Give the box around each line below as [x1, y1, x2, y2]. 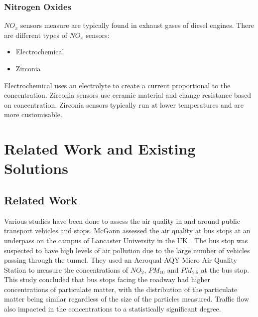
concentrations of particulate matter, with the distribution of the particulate [4, 284, 238, 294]
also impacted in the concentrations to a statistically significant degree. [4, 304, 221, 314]
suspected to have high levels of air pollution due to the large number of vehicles [4, 245, 250, 255]
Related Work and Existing [4, 139, 196, 159]
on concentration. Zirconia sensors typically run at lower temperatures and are [4, 99, 244, 110]
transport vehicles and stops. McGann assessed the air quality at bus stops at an [4, 225, 251, 236]
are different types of [4, 29, 67, 40]
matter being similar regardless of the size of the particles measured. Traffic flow [4, 294, 249, 304]
